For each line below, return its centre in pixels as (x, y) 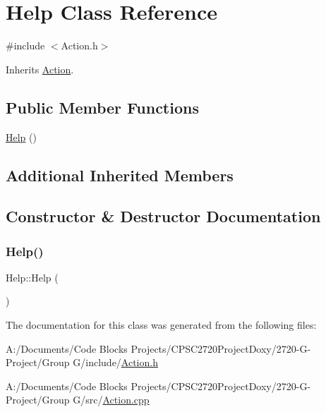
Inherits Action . (40, 69)
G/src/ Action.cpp (111, 400)
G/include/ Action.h (115, 362)
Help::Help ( (32, 277)
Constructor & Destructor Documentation (163, 216)
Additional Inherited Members (120, 175)
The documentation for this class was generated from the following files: (161, 325)
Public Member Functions (102, 107)
